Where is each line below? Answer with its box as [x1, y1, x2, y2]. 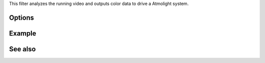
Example [9, 29, 36, 37]
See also [9, 45, 36, 53]
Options [9, 13, 34, 22]
